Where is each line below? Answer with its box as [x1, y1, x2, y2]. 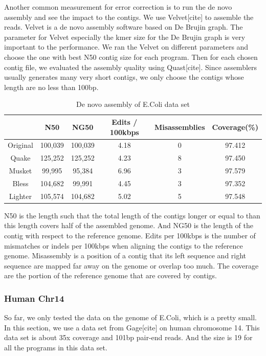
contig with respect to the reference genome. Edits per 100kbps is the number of [4, 230, 256, 241]
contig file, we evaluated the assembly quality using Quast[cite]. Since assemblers [4, 61, 257, 72]
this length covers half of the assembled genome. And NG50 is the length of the [4, 220, 253, 231]
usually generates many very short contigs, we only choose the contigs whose [4, 72, 244, 82]
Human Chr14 [4, 292, 64, 304]
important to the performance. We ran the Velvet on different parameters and [4, 41, 249, 52]
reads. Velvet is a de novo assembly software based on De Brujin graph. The [4, 21, 243, 32]
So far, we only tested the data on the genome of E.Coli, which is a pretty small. [4, 312, 257, 323]
